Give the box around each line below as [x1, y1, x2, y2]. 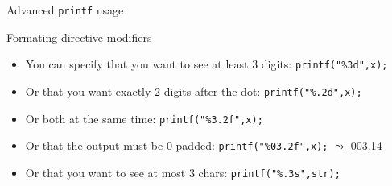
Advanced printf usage [6, 2, 124, 18]
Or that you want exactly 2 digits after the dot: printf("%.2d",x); [25, 82, 362, 99]
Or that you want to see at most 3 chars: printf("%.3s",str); [25, 163, 340, 180]
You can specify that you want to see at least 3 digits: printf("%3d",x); [25, 56, 388, 72]
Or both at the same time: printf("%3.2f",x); [25, 110, 263, 126]
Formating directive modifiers [6, 28, 152, 45]
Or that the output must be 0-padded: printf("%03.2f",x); [25, 137, 328, 154]
